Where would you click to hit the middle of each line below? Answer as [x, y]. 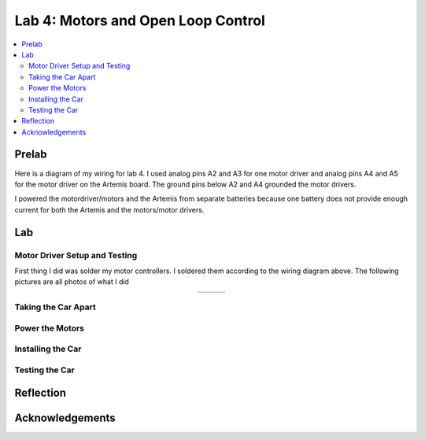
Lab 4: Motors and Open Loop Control [140, 20]
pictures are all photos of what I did [72, 282]
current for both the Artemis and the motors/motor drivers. [109, 209]
